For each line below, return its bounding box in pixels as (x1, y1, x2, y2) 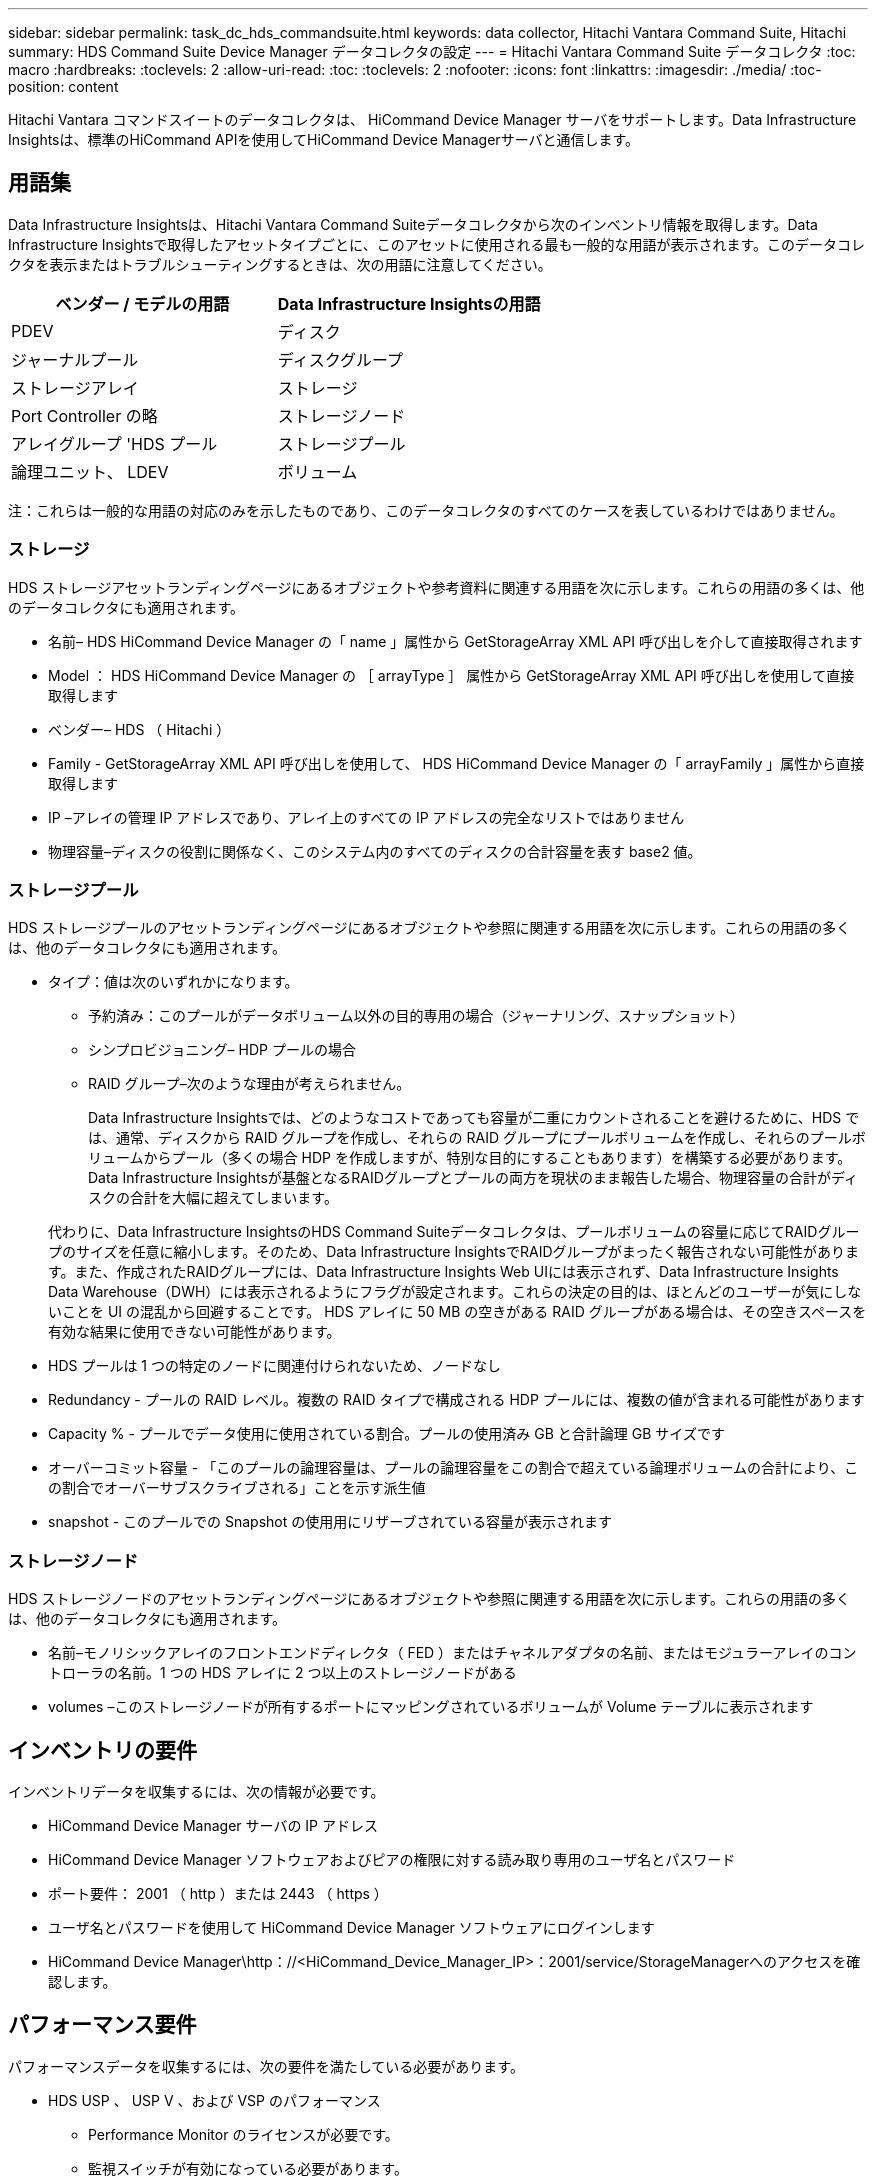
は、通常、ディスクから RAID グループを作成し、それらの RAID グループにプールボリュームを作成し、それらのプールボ (88, 1129, 866, 1147)
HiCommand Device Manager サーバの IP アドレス (48, 1816, 378, 1834)
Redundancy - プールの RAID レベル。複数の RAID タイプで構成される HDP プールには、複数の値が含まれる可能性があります (48, 1391, 865, 1409)
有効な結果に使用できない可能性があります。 (48, 1323, 341, 1341)
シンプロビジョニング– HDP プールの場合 (88, 1041, 356, 1059)
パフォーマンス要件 (8, 2012, 197, 2038)
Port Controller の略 (11, 405, 158, 426)
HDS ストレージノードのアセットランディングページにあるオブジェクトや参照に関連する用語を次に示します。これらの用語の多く (8, 1590, 850, 1608)
